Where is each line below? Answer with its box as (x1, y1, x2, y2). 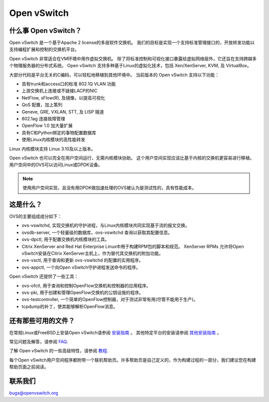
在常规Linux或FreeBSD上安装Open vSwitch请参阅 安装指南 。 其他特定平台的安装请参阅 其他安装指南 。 (9, 329, 222, 335)
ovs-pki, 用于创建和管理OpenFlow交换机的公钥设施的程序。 (21, 289, 144, 296)
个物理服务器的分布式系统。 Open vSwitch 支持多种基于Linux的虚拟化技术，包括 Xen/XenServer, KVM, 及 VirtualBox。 (9, 63, 252, 69)
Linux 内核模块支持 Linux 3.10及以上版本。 (9, 146, 96, 152)
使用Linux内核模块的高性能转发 (21, 137, 86, 143)
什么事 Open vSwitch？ (9, 26, 82, 35)
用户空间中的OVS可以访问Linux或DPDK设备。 (9, 162, 103, 168)
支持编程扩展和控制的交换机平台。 (9, 46, 79, 52)
